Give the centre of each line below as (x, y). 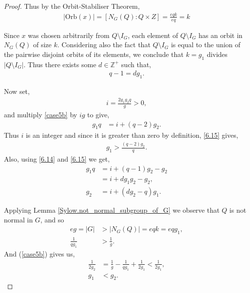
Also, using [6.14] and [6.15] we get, (57, 158)
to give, (98, 114)
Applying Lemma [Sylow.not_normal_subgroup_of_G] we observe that (112, 210)
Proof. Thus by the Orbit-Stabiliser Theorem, (72, 6)
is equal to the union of (206, 45)
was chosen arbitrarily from (69, 35)
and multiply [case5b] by (41, 114)
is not (238, 210)
